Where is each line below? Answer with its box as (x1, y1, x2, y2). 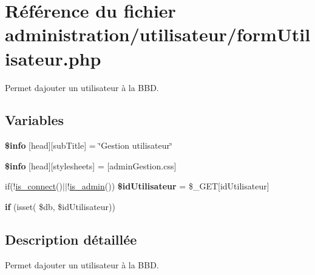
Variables (5, 110, 64, 129)
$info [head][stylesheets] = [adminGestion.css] (5, 159, 177, 172)
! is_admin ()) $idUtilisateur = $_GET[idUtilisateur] (67, 180, 269, 192)
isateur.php (5, 46, 101, 70)
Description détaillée (5, 230, 137, 249)
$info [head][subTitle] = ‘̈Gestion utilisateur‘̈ (5, 139, 172, 152)
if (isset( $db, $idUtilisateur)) (5, 200, 115, 213)
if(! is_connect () (5, 180, 63, 192)
